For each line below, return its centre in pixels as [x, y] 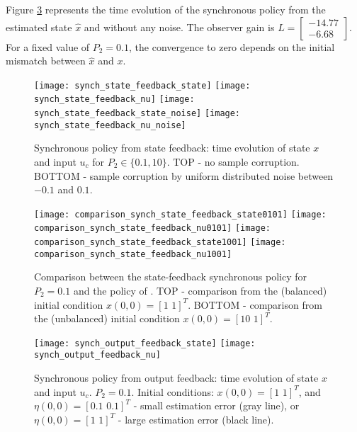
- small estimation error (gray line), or [216, 405]
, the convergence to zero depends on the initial [232, 46]
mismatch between [46, 61]
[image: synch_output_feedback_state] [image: [145, 343]
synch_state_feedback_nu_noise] [110, 125]
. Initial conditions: [172, 391]
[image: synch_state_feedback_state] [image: [142, 85]
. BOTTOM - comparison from [255, 304]
